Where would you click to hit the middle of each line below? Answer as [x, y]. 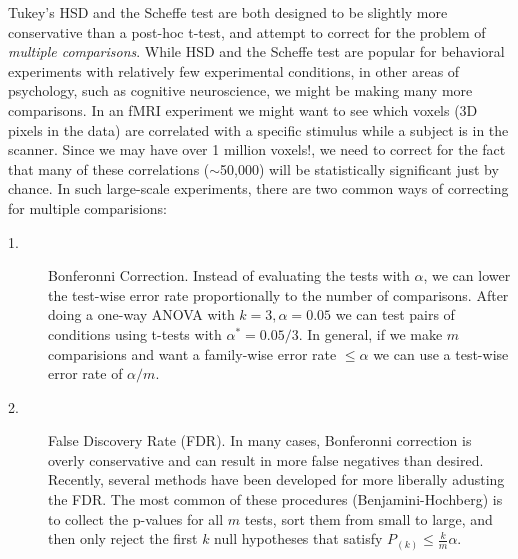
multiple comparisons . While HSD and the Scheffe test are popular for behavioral [256, 51]
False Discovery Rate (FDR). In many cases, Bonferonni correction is [260, 440]
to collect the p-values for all [136, 518]
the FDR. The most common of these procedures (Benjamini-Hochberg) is [275, 499]
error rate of [85, 373]
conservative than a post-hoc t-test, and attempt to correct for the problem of [247, 31]
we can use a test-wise [441, 353]
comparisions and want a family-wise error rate [192, 353]
